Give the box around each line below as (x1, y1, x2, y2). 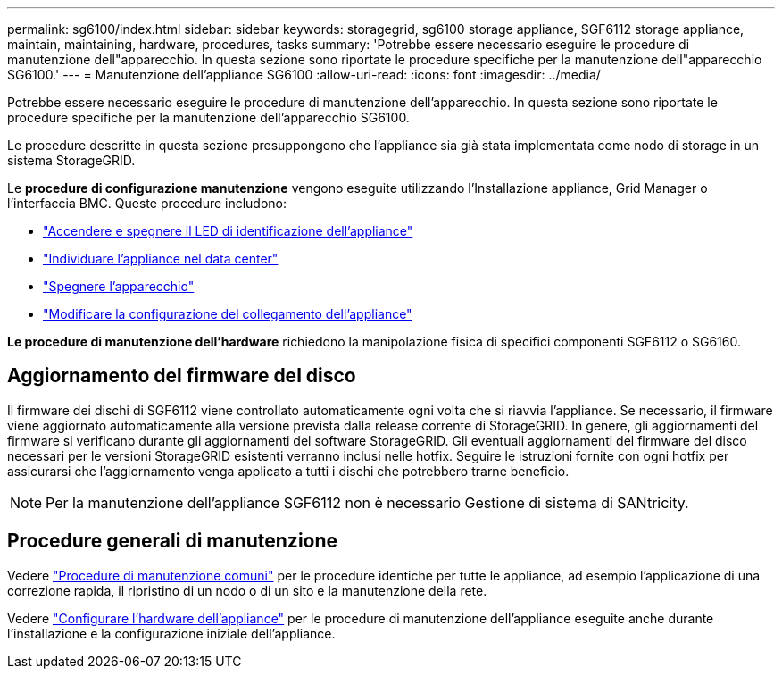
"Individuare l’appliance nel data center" (43, 251, 279, 266)
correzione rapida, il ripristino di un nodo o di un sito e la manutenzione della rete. (7, 582, 487, 598)
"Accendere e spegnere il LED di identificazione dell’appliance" (43, 223, 413, 238)
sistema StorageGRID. (7, 153, 136, 168)
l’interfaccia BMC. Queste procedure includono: (7, 196, 287, 211)
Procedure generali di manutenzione (7, 530, 338, 553)
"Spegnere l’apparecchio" (43, 279, 195, 294)
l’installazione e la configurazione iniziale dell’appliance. (7, 625, 336, 641)
